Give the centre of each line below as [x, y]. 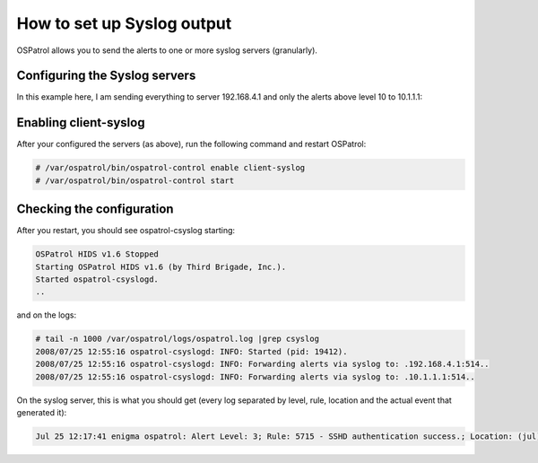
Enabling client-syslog [81, 122]
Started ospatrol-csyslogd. [97, 280]
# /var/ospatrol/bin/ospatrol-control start [135, 180]
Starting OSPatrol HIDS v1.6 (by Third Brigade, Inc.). [161, 266]
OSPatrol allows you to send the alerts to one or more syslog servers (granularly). [167, 50]
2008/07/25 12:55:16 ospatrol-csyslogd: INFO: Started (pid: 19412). [191, 351]
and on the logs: [46, 315]
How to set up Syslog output [124, 23]
